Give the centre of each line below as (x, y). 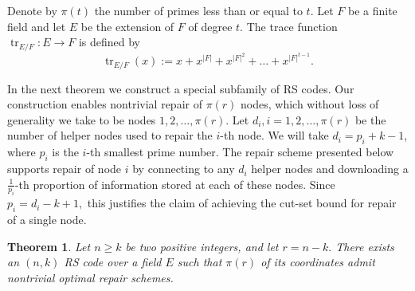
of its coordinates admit (318, 262)
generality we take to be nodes (82, 119)
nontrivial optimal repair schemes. (90, 277)
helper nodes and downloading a (330, 169)
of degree (210, 26)
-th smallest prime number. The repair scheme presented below (240, 152)
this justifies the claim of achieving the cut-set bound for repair (242, 203)
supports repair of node (65, 169)
